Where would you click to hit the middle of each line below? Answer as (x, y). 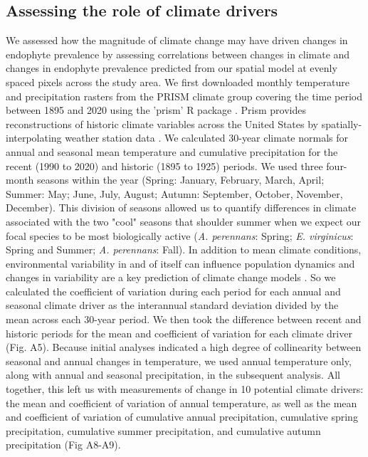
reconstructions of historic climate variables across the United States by (162, 124)
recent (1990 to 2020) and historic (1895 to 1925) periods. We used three (164, 166)
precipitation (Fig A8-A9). (63, 445)
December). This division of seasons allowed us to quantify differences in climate (181, 208)
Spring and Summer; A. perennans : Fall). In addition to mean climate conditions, (184, 249)
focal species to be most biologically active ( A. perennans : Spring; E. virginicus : (180, 235)
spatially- (342, 124)
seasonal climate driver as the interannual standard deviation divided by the (172, 305)
